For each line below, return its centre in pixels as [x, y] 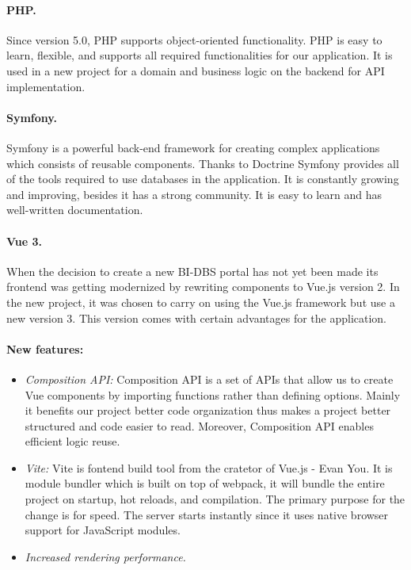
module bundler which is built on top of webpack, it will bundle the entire [205, 483]
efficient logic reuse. [72, 441]
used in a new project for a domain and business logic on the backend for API [196, 70]
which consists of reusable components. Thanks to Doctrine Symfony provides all [203, 163]
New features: [45, 348]
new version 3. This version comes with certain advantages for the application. [197, 318]
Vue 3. [25, 241]
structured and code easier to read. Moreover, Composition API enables [199, 425]
